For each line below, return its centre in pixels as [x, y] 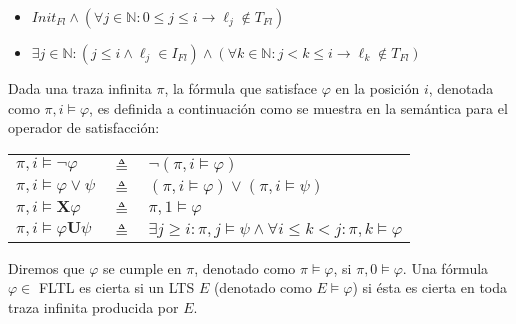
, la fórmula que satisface [241, 88]
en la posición [377, 88]
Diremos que [46, 267]
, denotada [461, 88]
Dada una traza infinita [80, 88]
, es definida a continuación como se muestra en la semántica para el [298, 107]
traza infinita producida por [93, 306]
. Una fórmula [445, 267]
